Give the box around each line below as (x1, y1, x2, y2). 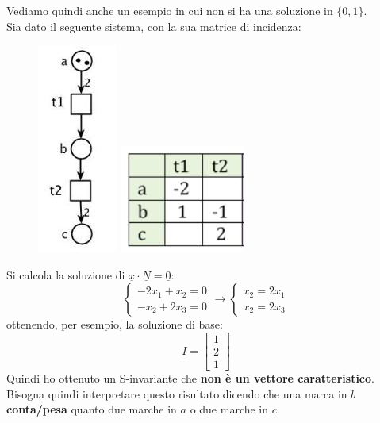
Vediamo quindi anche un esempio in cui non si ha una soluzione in (6, 2, 333, 18)
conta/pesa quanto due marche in (6, 401, 177, 417)
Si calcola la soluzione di (6, 266, 125, 283)
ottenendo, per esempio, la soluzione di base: (6, 316, 223, 333)
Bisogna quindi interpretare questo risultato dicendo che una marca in (6, 385, 347, 402)
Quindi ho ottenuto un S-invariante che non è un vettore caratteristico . (6, 370, 374, 386)
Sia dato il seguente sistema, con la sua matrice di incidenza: (6, 17, 301, 34)
